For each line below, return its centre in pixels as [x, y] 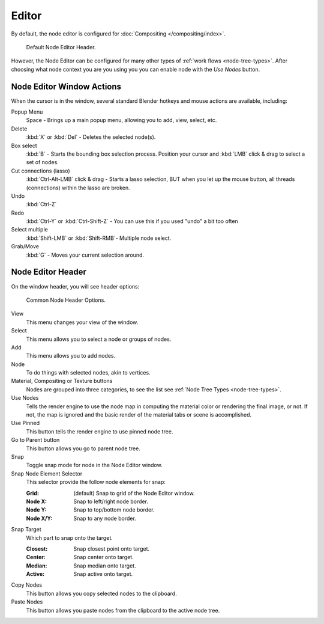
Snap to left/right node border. [111, 501]
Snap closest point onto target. [112, 549]
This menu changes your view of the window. [82, 322]
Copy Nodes [26, 585]
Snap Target [26, 530]
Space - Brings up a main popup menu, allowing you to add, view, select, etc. [121, 120]
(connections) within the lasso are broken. [78, 188]
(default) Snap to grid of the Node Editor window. [134, 493]
